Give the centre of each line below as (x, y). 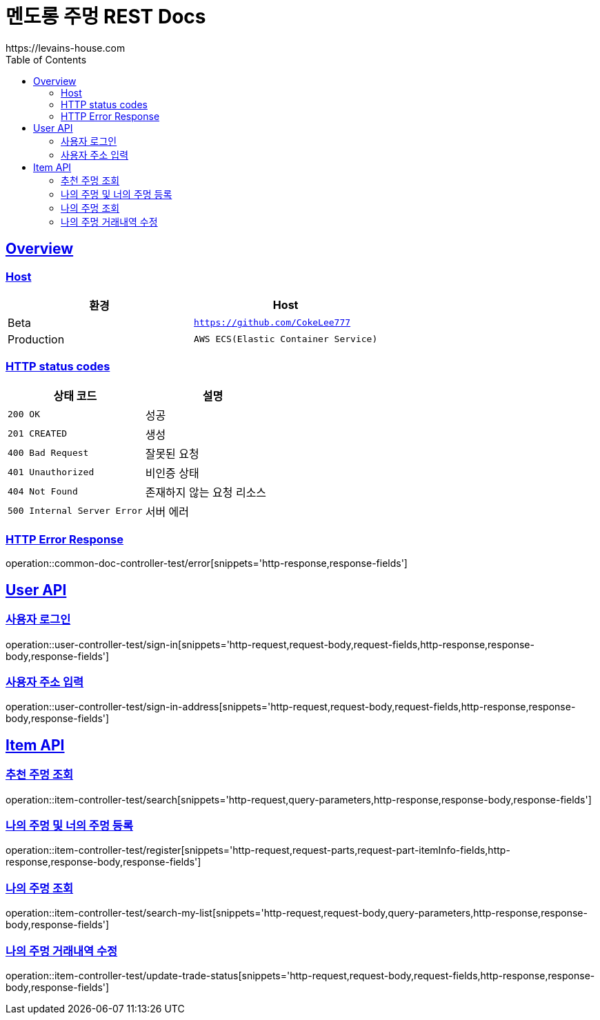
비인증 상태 (172, 473)
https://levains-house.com (66, 48)
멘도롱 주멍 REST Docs (106, 17)
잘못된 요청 (172, 453)
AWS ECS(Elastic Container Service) (286, 339)
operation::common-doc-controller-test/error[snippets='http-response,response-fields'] (207, 563)
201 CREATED (38, 434)
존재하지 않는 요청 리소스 (206, 492)
